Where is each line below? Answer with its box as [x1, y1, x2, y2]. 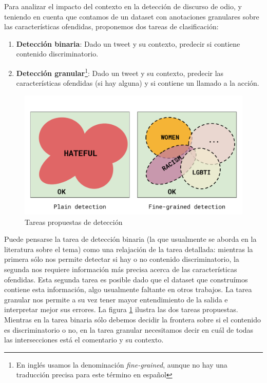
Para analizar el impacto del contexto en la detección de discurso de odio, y [4, 1, 242, 11]
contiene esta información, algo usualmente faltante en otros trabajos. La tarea [4, 284, 252, 295]
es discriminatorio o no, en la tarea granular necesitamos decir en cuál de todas [4, 324, 254, 335]
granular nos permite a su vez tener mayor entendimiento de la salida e [4, 294, 228, 304]
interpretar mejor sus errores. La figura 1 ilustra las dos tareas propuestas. [4, 304, 238, 315]
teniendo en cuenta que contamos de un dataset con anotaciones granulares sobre [4, 11, 259, 22]
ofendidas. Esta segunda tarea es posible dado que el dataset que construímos [4, 274, 248, 284]
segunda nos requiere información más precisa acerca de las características [4, 264, 237, 275]
